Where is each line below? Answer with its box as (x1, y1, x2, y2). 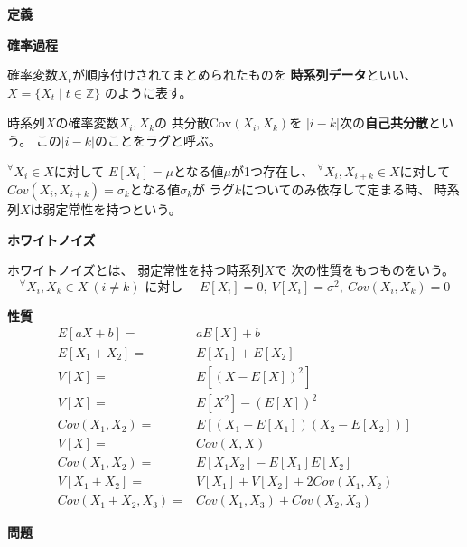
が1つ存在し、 (230, 161, 313, 180)
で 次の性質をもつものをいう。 (274, 260, 455, 279)
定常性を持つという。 (55, 200, 182, 219)
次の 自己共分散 (339, 113, 428, 132)
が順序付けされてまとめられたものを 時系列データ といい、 (71, 65, 417, 84)
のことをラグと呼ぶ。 (94, 130, 221, 149)
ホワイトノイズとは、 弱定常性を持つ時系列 (7, 260, 265, 279)
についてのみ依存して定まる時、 (241, 180, 431, 199)
